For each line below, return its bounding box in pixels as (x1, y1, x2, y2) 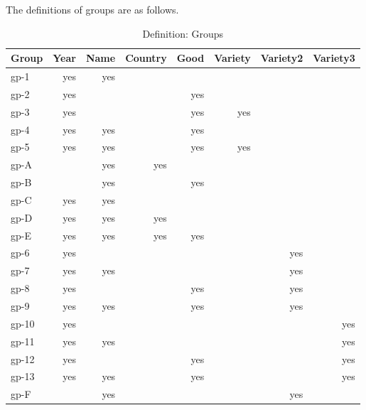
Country (125, 50, 167, 65)
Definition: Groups (142, 26, 224, 41)
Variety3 (313, 50, 355, 65)
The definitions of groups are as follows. (6, 2, 179, 16)
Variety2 (260, 50, 303, 65)
